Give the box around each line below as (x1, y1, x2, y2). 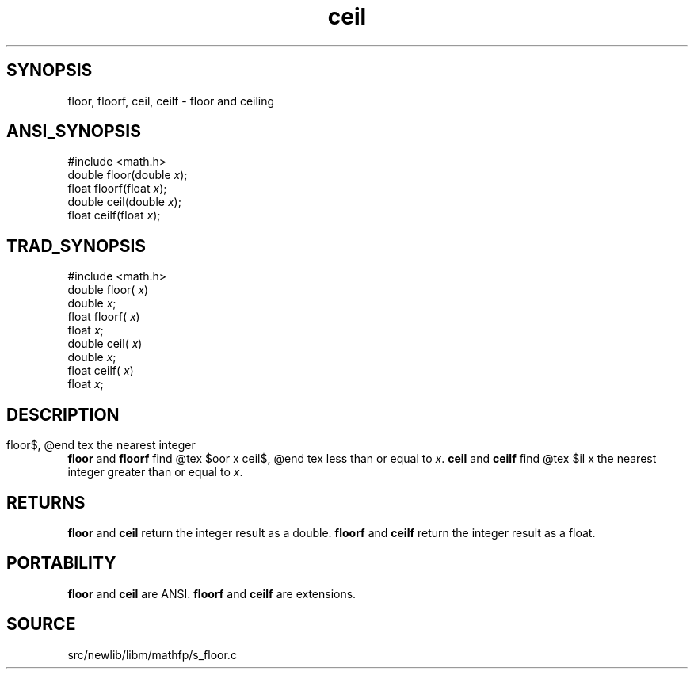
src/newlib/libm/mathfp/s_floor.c (67, 647, 237, 662)
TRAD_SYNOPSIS (6, 235, 147, 256)
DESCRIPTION (6, 404, 120, 425)
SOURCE (6, 614, 76, 635)
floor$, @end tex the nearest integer (6, 438, 196, 452)
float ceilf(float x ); (67, 208, 161, 223)
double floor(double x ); (67, 168, 188, 182)
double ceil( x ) (67, 337, 143, 351)
